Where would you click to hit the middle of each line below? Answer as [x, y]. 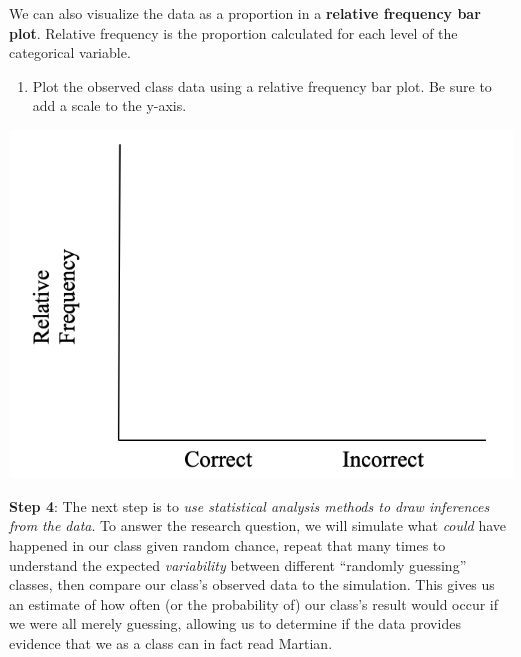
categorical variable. [70, 52]
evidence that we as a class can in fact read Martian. [171, 643]
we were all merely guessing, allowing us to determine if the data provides [235, 623]
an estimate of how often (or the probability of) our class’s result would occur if [254, 603]
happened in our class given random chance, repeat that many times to [227, 545]
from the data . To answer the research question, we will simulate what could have [258, 525]
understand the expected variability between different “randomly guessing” [238, 564]
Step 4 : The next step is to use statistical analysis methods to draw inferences [249, 505]
